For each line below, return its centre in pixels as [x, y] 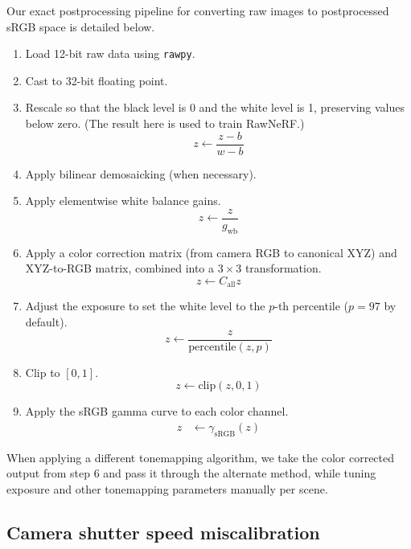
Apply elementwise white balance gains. [123, 201]
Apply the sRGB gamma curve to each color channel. [157, 411]
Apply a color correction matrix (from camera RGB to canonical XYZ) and [211, 252]
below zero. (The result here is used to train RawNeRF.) [165, 123]
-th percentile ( [312, 306]
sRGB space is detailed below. [81, 26]
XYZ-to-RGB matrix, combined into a [120, 268]
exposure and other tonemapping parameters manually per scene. [167, 488]
